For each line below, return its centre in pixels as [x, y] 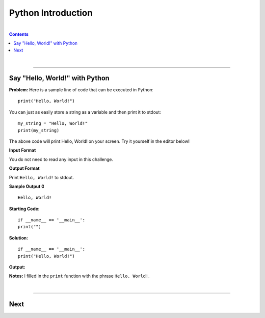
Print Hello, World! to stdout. [41, 177]
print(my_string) [39, 130]
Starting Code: [25, 209]
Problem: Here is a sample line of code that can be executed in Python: [81, 90]
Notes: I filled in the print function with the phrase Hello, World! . [79, 276]
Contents [19, 34]
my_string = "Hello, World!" [53, 123]
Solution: [19, 238]
